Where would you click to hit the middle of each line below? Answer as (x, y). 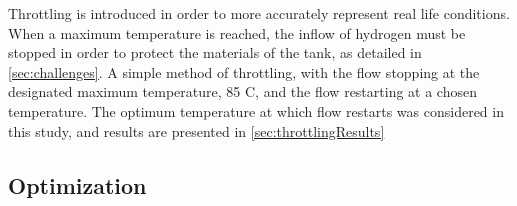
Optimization (77, 184)
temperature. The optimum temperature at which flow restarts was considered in (256, 110)
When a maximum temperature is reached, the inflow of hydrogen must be (237, 32)
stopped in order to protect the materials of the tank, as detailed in (215, 52)
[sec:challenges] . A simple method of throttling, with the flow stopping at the (244, 71)
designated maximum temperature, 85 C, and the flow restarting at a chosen (242, 91)
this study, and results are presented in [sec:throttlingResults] (196, 130)
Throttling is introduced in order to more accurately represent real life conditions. (259, 13)
